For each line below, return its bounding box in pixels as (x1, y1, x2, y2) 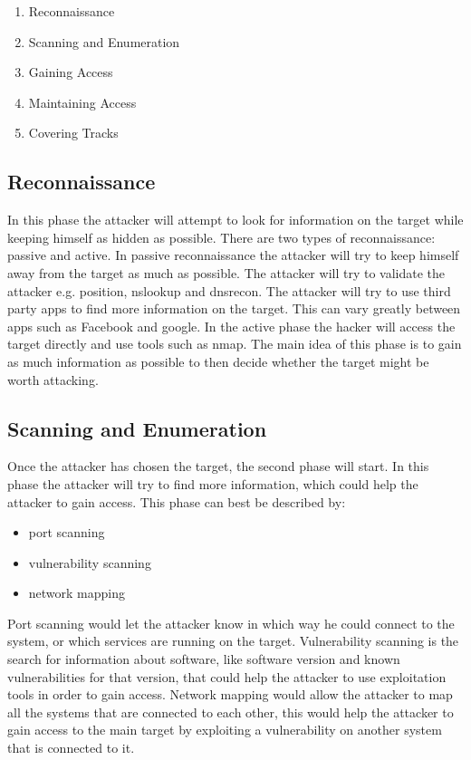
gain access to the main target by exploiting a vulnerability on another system (7, 720, 442, 739)
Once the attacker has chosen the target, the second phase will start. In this (7, 457, 429, 476)
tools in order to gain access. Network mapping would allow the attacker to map (7, 685, 453, 704)
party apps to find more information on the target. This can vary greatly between (7, 299, 461, 318)
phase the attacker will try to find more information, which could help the (7, 474, 418, 493)
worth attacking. (7, 370, 99, 389)
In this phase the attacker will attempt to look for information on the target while (7, 210, 464, 229)
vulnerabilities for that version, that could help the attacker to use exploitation (7, 667, 447, 686)
